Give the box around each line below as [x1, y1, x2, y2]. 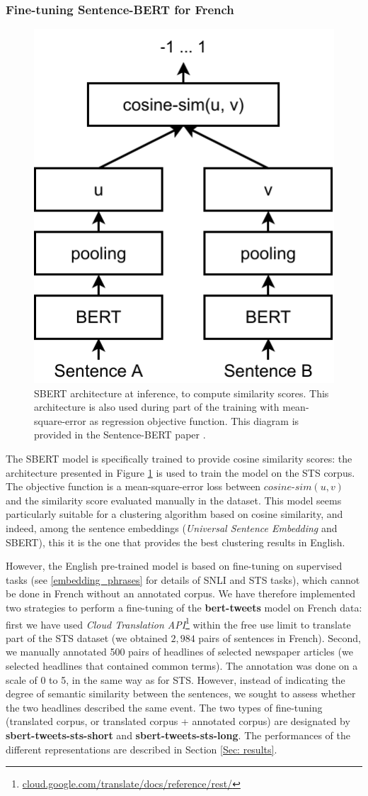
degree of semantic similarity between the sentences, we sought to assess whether [6, 686, 356, 701]
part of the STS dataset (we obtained [6, 630, 168, 645]
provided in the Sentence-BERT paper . [34, 427, 206, 442]
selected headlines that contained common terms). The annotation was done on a [6, 658, 358, 673]
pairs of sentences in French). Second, [198, 630, 361, 645]
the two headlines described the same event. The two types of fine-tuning [6, 700, 323, 714]
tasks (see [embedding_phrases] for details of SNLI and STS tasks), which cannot [6, 572, 360, 587]
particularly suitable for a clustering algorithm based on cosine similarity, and [6, 507, 343, 521]
